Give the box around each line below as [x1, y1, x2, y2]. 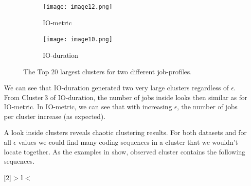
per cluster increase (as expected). [4, 111, 106, 121]
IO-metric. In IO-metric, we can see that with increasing [4, 101, 172, 112]
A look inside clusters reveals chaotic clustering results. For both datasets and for [4, 127, 247, 137]
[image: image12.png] [43, 3, 113, 10]
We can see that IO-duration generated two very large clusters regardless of [4, 83, 229, 93]
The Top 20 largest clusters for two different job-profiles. [23, 66, 192, 76]
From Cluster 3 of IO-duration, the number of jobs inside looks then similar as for [4, 92, 248, 102]
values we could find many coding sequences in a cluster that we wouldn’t [18, 137, 238, 147]
